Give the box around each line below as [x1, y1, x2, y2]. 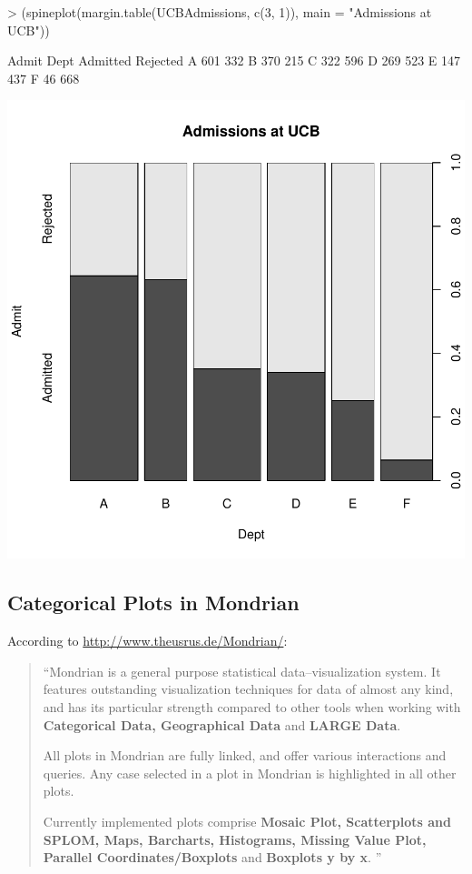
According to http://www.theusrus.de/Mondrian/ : [7, 631, 288, 650]
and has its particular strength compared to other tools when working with [43, 697, 461, 716]
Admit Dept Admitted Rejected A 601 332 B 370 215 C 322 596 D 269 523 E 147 [7, 51, 461, 70]
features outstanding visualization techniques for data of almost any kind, [43, 679, 454, 698]
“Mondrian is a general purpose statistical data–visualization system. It [43, 661, 441, 680]
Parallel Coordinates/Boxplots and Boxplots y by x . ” [43, 848, 382, 867]
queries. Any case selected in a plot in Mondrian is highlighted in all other [43, 763, 457, 782]
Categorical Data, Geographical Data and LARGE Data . [43, 715, 401, 734]
